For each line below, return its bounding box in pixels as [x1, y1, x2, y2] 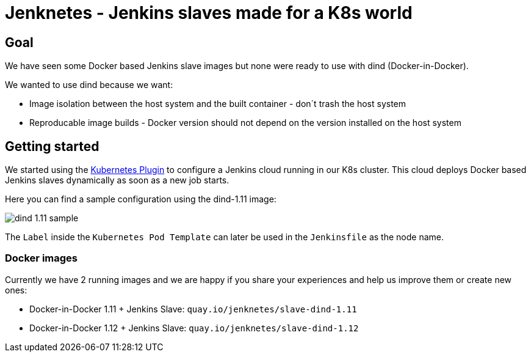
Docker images [5, 252, 78, 265]
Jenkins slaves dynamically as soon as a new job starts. [5, 175, 229, 186]
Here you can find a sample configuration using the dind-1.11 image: [5, 194, 276, 205]
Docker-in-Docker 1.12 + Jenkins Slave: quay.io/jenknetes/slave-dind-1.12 [29, 322, 359, 333]
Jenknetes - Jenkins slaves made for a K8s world [5, 2, 413, 23]
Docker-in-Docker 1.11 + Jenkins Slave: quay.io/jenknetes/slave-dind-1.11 [29, 303, 357, 314]
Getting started [5, 138, 99, 154]
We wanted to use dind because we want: [5, 79, 173, 90]
